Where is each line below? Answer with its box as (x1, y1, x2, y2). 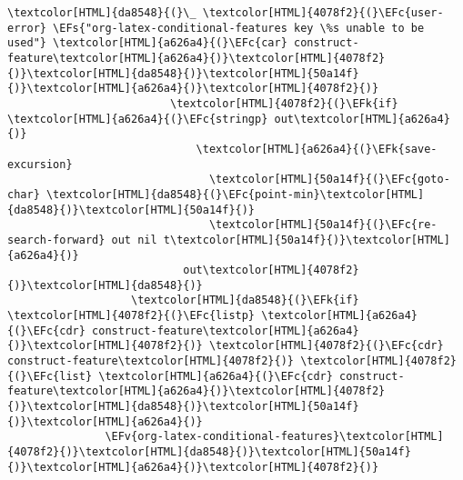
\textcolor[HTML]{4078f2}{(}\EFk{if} (169, 96, 398, 110)
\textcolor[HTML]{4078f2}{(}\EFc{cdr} (208, 339, 444, 353)
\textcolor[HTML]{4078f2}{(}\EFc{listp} (7, 309, 256, 323)
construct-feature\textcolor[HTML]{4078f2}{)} (7, 355, 294, 368)
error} (7, 21, 46, 35)
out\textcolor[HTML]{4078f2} (183, 264, 359, 277)
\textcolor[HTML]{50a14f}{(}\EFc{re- (208, 218, 438, 232)
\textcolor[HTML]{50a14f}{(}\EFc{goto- (208, 173, 450, 186)
